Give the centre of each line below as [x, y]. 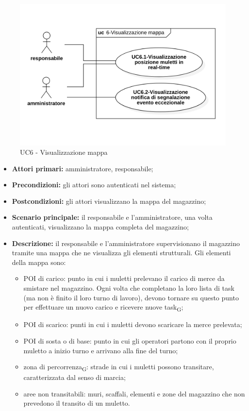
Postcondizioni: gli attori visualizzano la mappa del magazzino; [109, 201]
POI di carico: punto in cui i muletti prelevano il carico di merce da [124, 278]
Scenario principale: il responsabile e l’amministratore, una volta [112, 217]
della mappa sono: [39, 262]
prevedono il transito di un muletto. [77, 403]
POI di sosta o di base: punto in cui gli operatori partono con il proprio [130, 340]
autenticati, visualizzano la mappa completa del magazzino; [100, 227]
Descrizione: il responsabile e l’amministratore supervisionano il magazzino [126, 243]
